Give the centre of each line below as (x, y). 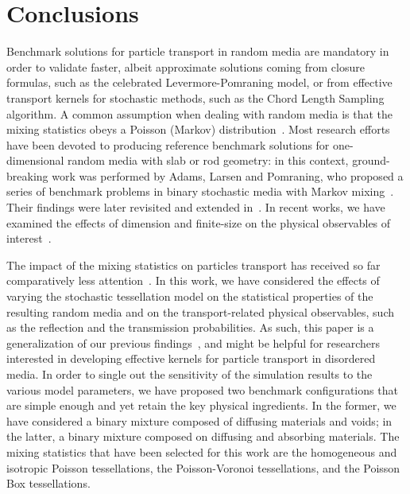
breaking (27, 175)
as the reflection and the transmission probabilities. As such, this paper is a (190, 327)
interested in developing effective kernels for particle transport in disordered (191, 358)
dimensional (35, 160)
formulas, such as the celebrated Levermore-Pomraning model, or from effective (199, 82)
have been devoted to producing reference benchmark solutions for (168, 144)
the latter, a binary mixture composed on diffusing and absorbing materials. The (203, 436)
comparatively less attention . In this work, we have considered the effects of (193, 280)
